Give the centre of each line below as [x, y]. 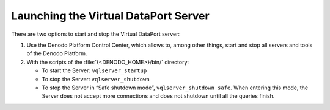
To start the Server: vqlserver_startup [94, 70]
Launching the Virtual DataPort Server [111, 16]
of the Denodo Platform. [57, 53]
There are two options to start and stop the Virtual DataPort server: [96, 34]
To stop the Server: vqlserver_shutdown [96, 79]
